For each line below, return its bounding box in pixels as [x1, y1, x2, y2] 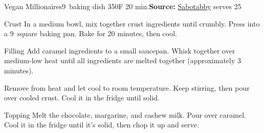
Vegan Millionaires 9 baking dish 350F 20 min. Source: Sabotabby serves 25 [4, 1, 241, 11]
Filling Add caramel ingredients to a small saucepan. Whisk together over [4, 45, 235, 56]
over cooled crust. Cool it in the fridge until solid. [4, 92, 160, 103]
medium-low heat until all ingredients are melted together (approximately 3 [4, 55, 241, 66]
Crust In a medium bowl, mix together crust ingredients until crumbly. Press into [4, 18, 260, 29]
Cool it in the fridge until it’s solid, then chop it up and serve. [4, 119, 199, 130]
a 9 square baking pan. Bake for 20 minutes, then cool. [4, 28, 177, 39]
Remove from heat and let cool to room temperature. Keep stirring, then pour [4, 82, 250, 93]
